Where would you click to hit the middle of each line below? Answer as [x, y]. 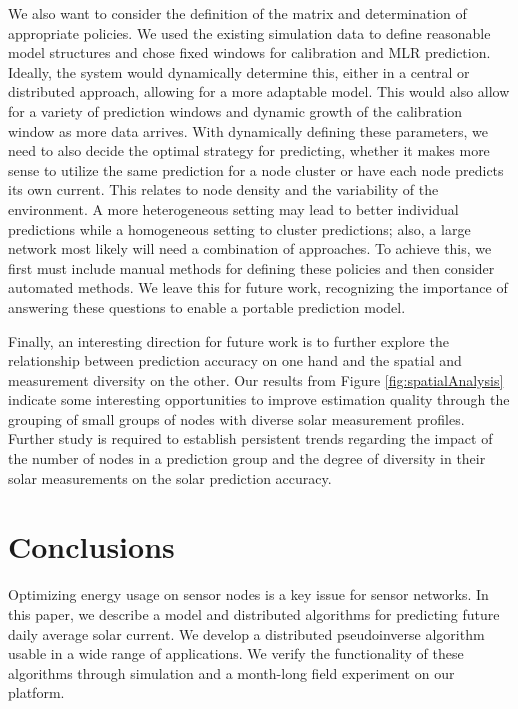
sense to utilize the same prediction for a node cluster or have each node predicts [256, 169]
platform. [36, 692]
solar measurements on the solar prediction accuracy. [170, 477]
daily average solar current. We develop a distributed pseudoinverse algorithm [246, 633]
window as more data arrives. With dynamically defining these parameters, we [248, 130]
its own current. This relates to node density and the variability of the [223, 189]
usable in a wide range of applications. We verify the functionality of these [236, 653]
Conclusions [91, 546]
